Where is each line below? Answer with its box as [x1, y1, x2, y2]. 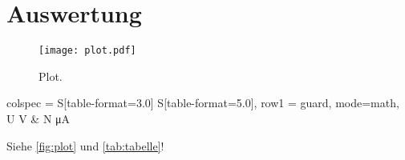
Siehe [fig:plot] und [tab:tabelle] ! [6, 137, 164, 154]
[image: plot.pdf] [38, 45, 136, 57]
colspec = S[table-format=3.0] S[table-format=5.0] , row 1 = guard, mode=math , [6, 94, 399, 111]
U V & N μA [6, 110, 71, 126]
